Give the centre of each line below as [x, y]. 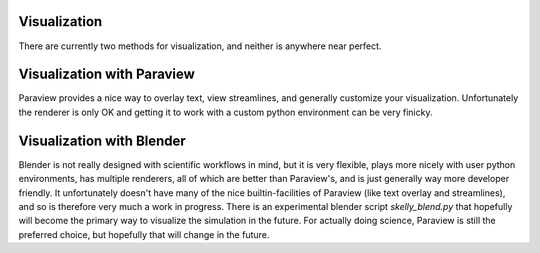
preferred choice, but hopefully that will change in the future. [144, 234]
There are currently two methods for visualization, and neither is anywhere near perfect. [200, 46]
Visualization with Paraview [106, 74]
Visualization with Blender [102, 140]
